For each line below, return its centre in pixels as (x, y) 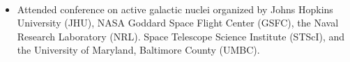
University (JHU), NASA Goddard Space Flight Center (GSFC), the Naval (178, 23)
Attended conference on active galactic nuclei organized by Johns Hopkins (175, 9)
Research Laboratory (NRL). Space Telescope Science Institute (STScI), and (181, 36)
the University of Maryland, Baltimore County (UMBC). (138, 50)
